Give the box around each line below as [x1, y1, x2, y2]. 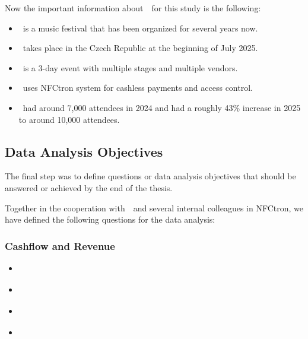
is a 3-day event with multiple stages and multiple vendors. [23, 61, 238, 74]
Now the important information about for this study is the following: [5, 2, 261, 14]
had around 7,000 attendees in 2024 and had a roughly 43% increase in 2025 [23, 101, 301, 113]
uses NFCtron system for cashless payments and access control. [23, 81, 253, 94]
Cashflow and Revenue [5, 238, 115, 253]
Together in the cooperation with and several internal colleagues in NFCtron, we [5, 201, 303, 214]
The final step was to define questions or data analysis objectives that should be [5, 170, 296, 182]
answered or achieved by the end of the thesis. [5, 181, 173, 194]
